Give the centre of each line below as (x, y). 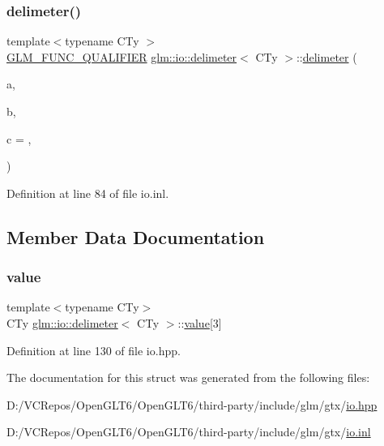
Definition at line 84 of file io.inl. (88, 193)
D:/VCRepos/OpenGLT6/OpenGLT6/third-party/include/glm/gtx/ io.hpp (192, 404)
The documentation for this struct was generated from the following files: (188, 377)
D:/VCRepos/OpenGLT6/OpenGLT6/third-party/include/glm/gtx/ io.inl (189, 432)
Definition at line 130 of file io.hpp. (94, 350)
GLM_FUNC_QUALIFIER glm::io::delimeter (122, 56)
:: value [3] (200, 322)
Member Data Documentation (136, 236)
